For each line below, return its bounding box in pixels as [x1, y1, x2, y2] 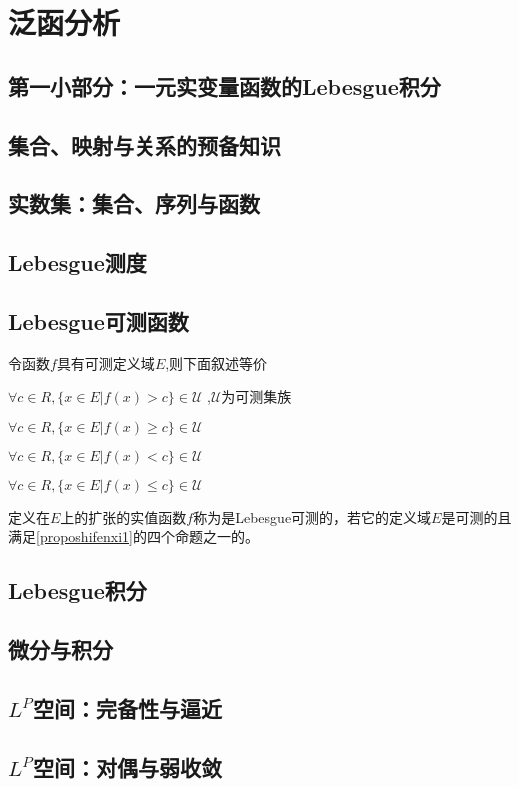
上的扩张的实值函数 [60, 506, 187, 527]
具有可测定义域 [56, 352, 155, 373]
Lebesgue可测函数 [8, 305, 189, 336]
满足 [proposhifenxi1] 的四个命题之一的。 [8, 526, 259, 547]
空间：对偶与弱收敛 [32, 751, 222, 782]
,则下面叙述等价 [165, 352, 268, 373]
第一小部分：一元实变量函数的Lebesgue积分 [8, 70, 441, 101]
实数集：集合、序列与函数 [8, 188, 260, 219]
